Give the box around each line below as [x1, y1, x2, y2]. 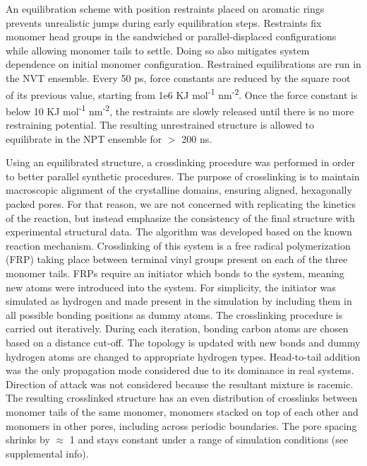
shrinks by [6, 432, 50, 447]
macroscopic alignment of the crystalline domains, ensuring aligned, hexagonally [6, 182, 352, 197]
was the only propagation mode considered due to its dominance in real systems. [6, 363, 354, 378]
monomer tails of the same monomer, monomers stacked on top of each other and [6, 404, 359, 419]
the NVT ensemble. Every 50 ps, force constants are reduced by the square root [6, 70, 351, 85]
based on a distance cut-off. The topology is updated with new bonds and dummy [6, 334, 361, 349]
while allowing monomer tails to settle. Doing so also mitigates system [6, 42, 310, 57]
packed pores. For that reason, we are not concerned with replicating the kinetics [6, 197, 356, 211]
